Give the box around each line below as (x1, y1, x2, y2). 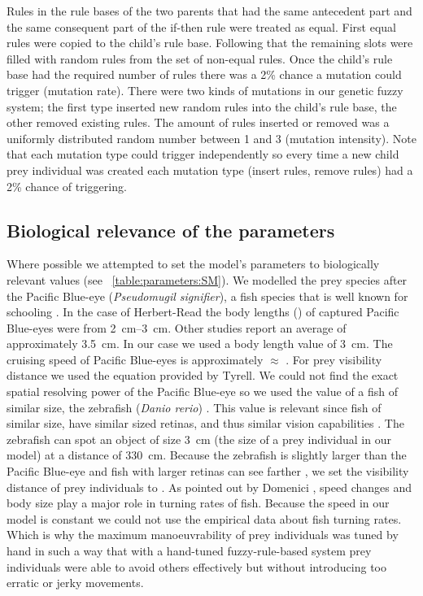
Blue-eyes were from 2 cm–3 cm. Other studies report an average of (7, 319, 347, 336)
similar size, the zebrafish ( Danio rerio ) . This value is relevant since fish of (7, 398, 382, 415)
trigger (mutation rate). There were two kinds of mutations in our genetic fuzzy (7, 81, 403, 98)
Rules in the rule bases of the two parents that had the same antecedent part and (7, 2, 412, 19)
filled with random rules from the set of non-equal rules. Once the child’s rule (7, 50, 393, 67)
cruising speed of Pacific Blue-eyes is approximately (7, 350, 264, 368)
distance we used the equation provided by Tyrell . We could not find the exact (7, 367, 399, 384)
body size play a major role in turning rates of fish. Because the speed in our (7, 494, 390, 511)
